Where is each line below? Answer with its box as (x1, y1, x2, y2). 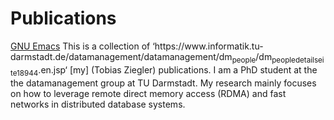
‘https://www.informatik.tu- (152, 40, 264, 52)
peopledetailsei (271, 55, 325, 65)
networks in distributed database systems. (10, 98, 186, 110)
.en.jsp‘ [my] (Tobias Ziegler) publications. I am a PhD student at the (38, 63, 318, 76)
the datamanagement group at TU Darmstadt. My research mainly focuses (10, 77, 317, 89)
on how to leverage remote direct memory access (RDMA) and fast (10, 87, 287, 99)
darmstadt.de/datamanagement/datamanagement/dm (10, 50, 233, 62)
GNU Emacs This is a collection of (10, 40, 151, 52)
